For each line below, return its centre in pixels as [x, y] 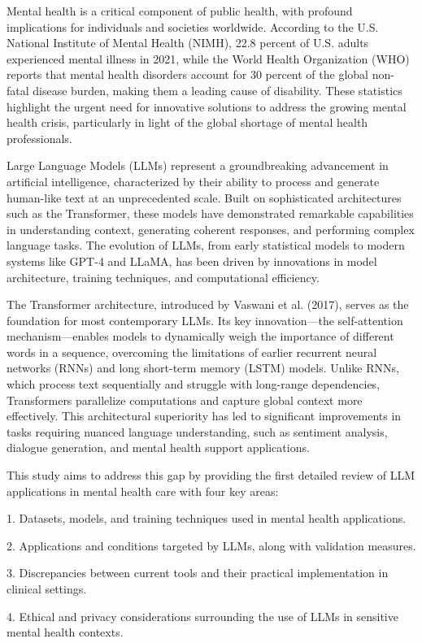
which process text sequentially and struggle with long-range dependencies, [194, 384]
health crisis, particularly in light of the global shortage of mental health [187, 122]
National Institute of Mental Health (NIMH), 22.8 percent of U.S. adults [188, 43]
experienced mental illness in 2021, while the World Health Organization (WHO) [208, 58]
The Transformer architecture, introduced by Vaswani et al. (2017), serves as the [208, 304]
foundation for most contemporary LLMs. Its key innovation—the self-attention [205, 320]
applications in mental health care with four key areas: [143, 491]
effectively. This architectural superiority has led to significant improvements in [204, 416]
